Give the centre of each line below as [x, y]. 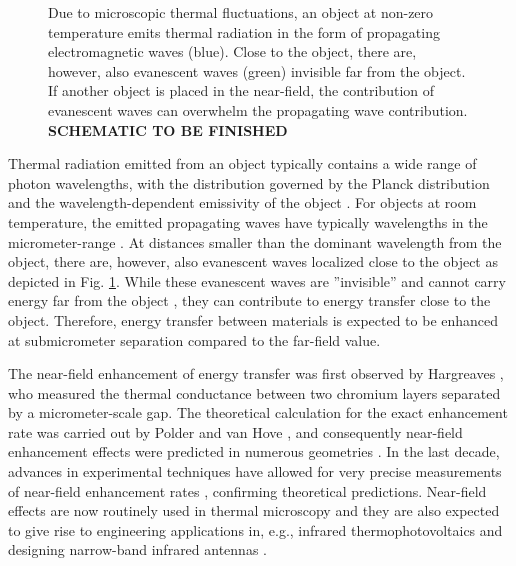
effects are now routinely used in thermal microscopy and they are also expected [254, 510]
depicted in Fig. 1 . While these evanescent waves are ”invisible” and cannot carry [257, 280]
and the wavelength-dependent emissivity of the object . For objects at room [242, 202]
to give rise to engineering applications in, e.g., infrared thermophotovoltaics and [255, 529]
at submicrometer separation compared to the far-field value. [194, 339]
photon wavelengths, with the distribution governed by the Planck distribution [249, 182]
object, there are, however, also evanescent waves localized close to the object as [253, 261]
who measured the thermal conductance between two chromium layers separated [254, 392]
